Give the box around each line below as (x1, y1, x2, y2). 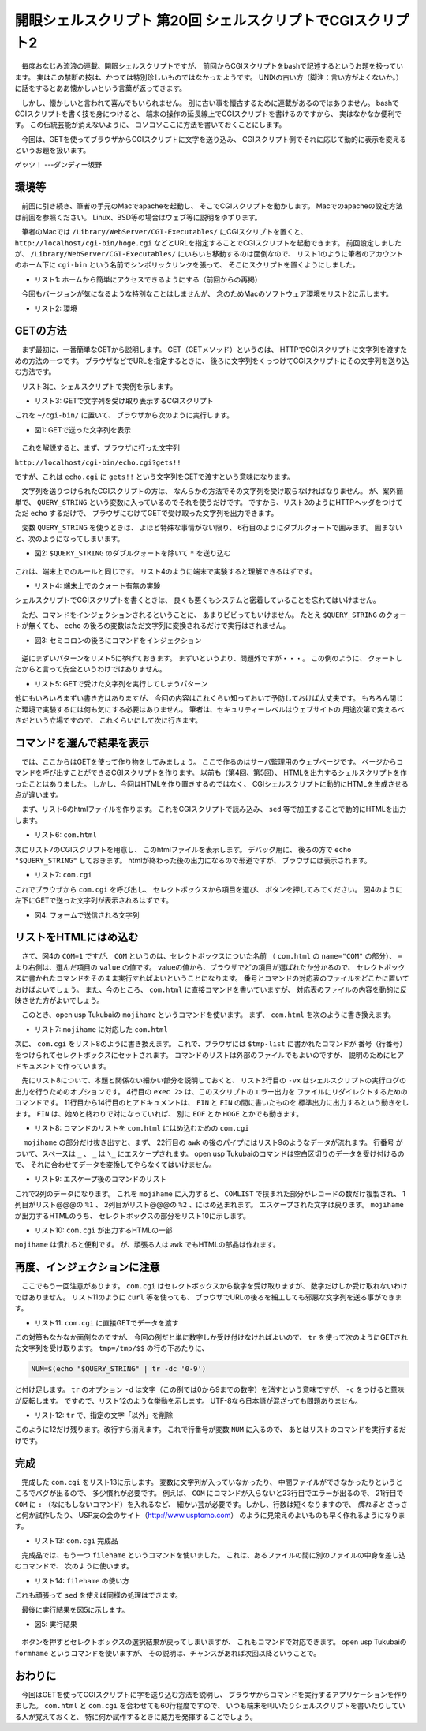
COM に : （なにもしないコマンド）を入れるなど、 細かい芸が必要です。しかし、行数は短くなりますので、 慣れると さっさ (14, 1499, 408, 1509)
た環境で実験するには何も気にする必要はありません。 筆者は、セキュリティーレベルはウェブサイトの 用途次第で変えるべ (14, 705, 405, 714)
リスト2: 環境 (34, 304, 78, 313)
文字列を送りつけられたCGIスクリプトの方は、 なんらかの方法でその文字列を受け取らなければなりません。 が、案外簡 (21, 486, 404, 496)
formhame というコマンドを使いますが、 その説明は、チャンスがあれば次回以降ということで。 (14, 1648, 321, 1658)
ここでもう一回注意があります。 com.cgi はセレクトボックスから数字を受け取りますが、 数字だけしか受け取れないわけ (21, 1281, 408, 1291)
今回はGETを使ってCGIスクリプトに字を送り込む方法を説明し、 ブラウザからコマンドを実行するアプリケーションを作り (21, 1689, 409, 1699)
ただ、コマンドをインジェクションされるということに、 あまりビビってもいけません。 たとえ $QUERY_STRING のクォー (21, 610, 407, 619)
